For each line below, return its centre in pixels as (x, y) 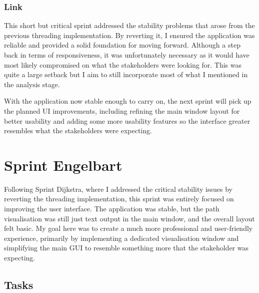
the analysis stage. (32, 84)
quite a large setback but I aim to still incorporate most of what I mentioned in (126, 74)
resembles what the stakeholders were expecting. (78, 130)
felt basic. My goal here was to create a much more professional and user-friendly (128, 228)
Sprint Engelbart (63, 165)
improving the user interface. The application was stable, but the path (112, 209)
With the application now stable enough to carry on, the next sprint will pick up (128, 101)
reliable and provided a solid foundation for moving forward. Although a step (122, 45)
